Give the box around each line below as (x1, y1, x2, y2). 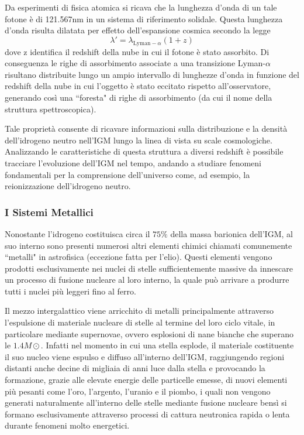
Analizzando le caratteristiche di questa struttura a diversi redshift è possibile (5, 145, 284, 157)
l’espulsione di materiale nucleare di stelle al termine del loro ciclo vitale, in (5, 316, 275, 328)
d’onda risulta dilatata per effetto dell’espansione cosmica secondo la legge (5, 24, 271, 36)
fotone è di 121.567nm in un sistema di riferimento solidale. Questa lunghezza (5, 12, 283, 25)
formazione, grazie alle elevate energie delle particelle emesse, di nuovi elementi (5, 374, 288, 386)
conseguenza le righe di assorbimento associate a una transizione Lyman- (5, 57, 266, 69)
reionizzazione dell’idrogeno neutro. (5, 180, 131, 192)
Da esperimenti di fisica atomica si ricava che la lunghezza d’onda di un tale (5, 1, 277, 13)
